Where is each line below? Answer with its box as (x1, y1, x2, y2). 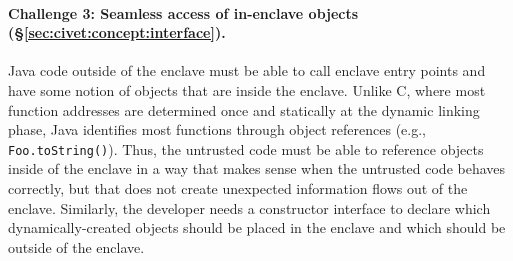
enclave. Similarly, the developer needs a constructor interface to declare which (8, 197, 491, 218)
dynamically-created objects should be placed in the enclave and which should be (8, 217, 506, 238)
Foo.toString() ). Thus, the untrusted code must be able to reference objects (8, 138, 484, 159)
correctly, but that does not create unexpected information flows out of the (8, 178, 468, 199)
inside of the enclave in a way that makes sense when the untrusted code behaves (8, 158, 506, 179)
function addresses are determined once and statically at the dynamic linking (8, 99, 480, 120)
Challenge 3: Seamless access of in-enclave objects (8, 2, 359, 23)
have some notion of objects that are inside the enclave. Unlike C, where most (8, 79, 486, 100)
